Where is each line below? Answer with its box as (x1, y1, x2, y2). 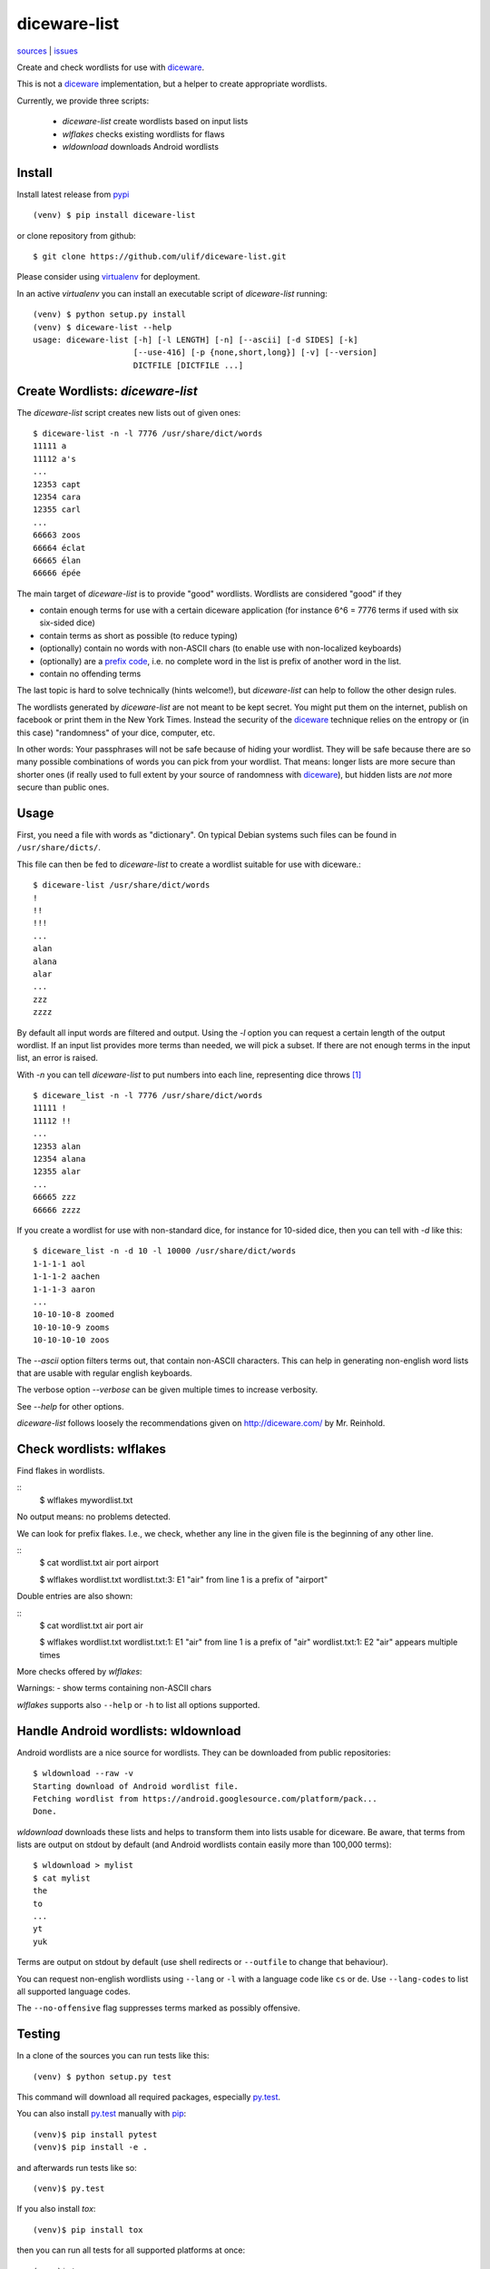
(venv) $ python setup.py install (33, 309, 186, 319)
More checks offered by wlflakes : (16, 1666, 142, 1677)
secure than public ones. (16, 781, 110, 793)
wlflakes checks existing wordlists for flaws (62, 128, 226, 140)
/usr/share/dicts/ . (16, 842, 102, 853)
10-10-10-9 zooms (33, 1321, 110, 1332)
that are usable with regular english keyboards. (16, 1367, 192, 1379)
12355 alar (33, 1166, 82, 1177)
